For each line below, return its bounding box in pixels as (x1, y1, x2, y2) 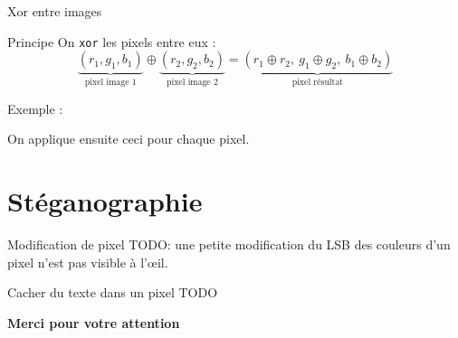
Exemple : (7, 99, 63, 117)
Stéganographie (7, 183, 203, 220)
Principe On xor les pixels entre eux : (7, 32, 216, 51)
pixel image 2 (166, 78, 218, 88)
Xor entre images (7, 2, 102, 20)
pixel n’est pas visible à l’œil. (7, 252, 168, 271)
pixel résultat (291, 78, 344, 88)
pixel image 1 (84, 78, 137, 88)
